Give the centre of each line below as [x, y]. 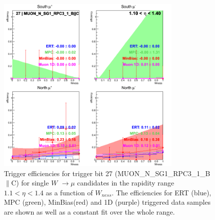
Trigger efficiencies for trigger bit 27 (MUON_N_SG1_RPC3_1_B [107, 173]
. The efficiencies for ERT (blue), [162, 192]
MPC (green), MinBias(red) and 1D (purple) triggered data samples [107, 202]
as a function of [69, 192]
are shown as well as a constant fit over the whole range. [89, 211]
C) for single [30, 183]
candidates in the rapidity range [126, 183]
